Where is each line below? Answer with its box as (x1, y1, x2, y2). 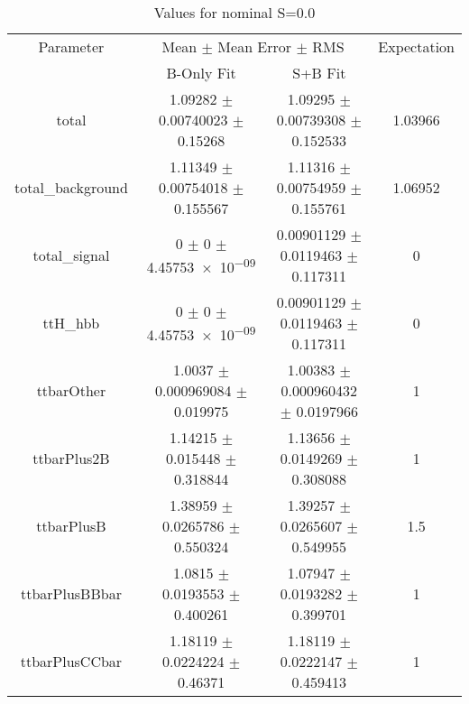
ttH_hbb (42, 312, 100, 333)
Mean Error (217, 36, 292, 57)
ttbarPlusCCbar (20, 651, 123, 672)
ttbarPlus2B (32, 448, 110, 468)
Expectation (378, 36, 455, 57)
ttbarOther (36, 380, 106, 401)
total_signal (32, 245, 110, 265)
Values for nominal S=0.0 (153, 2, 316, 23)
